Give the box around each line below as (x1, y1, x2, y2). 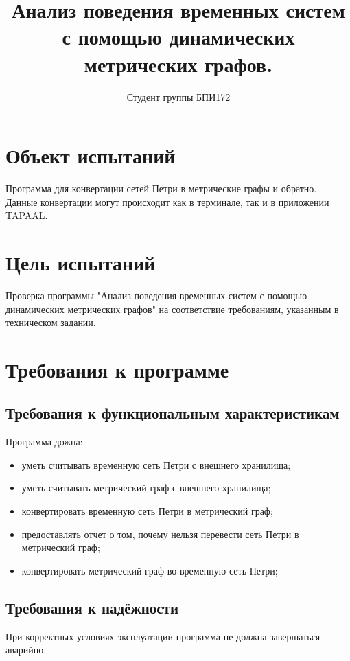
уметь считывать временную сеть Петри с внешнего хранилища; (21, 457, 291, 472)
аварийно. (5, 642, 47, 657)
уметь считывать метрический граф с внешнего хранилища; (21, 480, 271, 495)
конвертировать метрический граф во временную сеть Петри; (21, 563, 278, 577)
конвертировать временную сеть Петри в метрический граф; (21, 504, 273, 518)
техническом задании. (5, 315, 96, 329)
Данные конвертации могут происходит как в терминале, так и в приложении (5, 194, 329, 209)
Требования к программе (5, 355, 229, 383)
